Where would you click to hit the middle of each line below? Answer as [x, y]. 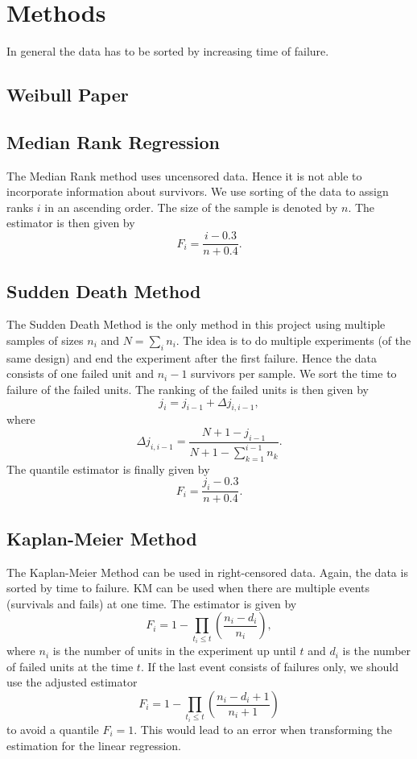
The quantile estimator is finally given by [108, 469]
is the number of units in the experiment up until [174, 651]
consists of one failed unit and [81, 373]
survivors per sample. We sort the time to [294, 373]
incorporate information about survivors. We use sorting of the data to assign [198, 191]
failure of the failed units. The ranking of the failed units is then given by [188, 389]
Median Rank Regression [113, 141]
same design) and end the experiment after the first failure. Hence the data [192, 357]
